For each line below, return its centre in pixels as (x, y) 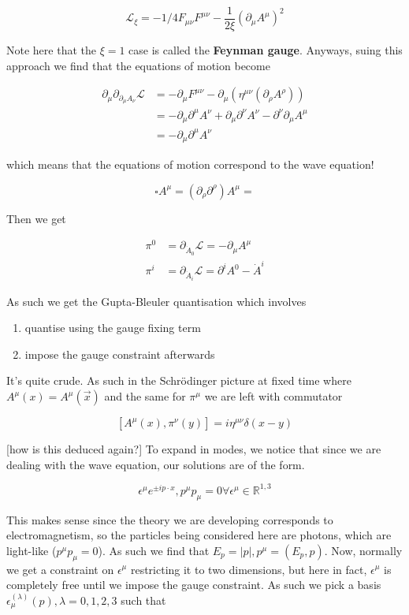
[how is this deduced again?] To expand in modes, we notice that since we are (194, 449)
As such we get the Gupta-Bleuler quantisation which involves (156, 301)
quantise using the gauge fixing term (113, 328)
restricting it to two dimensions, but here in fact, (249, 569)
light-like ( (32, 550)
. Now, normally (363, 550)
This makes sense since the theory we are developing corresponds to (170, 519)
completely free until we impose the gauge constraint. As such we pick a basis (194, 585)
